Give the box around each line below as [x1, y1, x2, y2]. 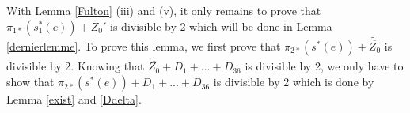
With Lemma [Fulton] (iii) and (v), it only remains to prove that [6, 2, 321, 18]
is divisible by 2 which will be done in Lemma [110, 17, 332, 34]
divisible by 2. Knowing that [6, 58, 145, 74]
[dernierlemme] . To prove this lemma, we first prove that [6, 38, 281, 55]
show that [6, 73, 55, 90]
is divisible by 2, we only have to [245, 58, 404, 74]
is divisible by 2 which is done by [213, 73, 374, 90]
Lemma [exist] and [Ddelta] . [6, 91, 142, 107]
